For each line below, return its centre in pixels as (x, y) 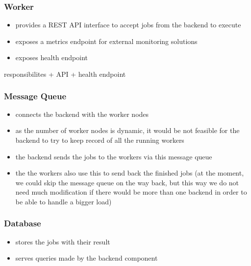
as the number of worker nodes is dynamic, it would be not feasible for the (127, 130)
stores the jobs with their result (63, 241)
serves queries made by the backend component (87, 258)
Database (23, 223)
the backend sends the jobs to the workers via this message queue (114, 156)
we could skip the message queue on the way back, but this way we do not (127, 182)
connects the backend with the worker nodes (82, 114)
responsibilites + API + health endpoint (65, 74)
